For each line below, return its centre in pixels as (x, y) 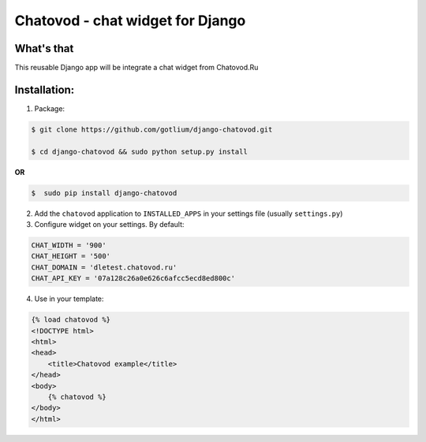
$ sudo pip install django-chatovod (104, 193)
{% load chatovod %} (71, 320)
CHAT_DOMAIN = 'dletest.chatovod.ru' (104, 267)
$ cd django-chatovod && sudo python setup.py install (139, 151)
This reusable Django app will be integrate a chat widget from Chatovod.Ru (136, 68)
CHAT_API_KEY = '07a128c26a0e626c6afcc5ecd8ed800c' (133, 279)
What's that (44, 48)
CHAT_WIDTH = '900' (69, 245)
